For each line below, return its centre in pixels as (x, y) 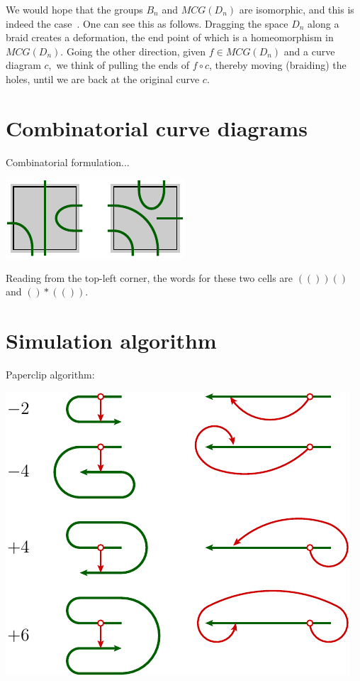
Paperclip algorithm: (50, 375)
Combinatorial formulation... (68, 162)
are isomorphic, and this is (297, 9)
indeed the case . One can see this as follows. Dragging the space (147, 23)
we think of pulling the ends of (123, 65)
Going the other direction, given (136, 51)
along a (324, 23)
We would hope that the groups (74, 9)
